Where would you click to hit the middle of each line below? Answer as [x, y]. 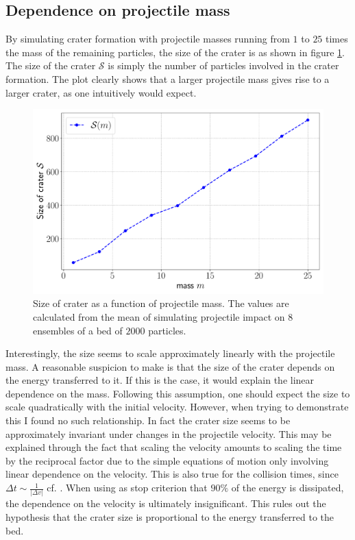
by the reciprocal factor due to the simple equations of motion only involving [167, 460]
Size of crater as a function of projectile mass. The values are [161, 303]
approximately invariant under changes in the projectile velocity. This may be [169, 433]
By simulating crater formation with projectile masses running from [148, 39]
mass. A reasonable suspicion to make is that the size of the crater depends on [170, 366]
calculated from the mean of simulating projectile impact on [159, 316]
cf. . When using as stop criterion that [127, 488]
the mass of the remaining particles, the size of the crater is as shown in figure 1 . [175, 52]
